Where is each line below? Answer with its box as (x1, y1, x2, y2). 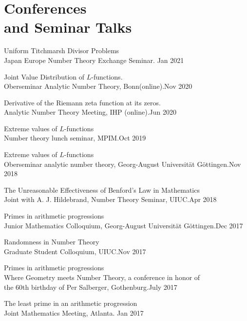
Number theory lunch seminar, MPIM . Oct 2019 (4, 133, 146, 143)
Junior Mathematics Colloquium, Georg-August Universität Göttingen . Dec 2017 (4, 220, 243, 230)
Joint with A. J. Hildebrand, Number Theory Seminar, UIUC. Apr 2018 (4, 194, 217, 204)
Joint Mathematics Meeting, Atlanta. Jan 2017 (4, 307, 144, 318)
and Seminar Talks (4, 17, 132, 37)
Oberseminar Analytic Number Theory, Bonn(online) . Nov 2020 (4, 81, 192, 91)
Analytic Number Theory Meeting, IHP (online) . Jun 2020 (4, 107, 177, 117)
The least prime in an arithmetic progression (4, 298, 137, 308)
